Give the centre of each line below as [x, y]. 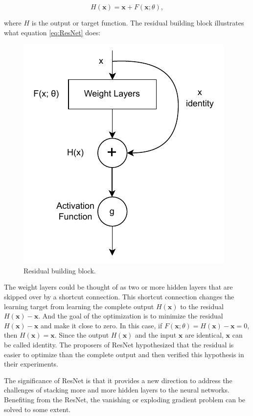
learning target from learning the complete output [79, 306]
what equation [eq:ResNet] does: [52, 32]
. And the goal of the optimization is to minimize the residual [131, 316]
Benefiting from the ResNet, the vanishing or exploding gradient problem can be [125, 399]
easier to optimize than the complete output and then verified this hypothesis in [124, 354]
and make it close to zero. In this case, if [101, 325]
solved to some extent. [37, 409]
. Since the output [82, 335]
